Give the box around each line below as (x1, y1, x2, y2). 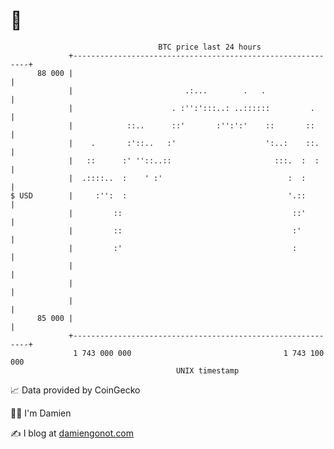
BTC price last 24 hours (158, 42, 262, 52)
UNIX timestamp (175, 365, 240, 376)
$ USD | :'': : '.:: (10, 190, 307, 201)
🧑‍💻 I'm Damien (10, 407, 72, 419)
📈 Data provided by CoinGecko (10, 384, 141, 396)
